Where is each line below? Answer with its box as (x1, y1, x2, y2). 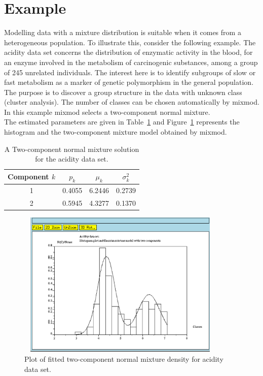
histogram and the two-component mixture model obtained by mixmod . (4, 127, 227, 137)
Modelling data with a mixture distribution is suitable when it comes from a (4, 27, 241, 38)
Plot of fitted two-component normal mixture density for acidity (24, 353, 223, 364)
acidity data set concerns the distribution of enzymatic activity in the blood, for (4, 47, 253, 57)
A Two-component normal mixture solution (4, 143, 139, 154)
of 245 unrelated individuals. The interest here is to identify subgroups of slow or (4, 67, 256, 77)
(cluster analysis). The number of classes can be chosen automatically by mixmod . (4, 97, 259, 107)
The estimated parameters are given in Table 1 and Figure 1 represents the (4, 116, 240, 127)
